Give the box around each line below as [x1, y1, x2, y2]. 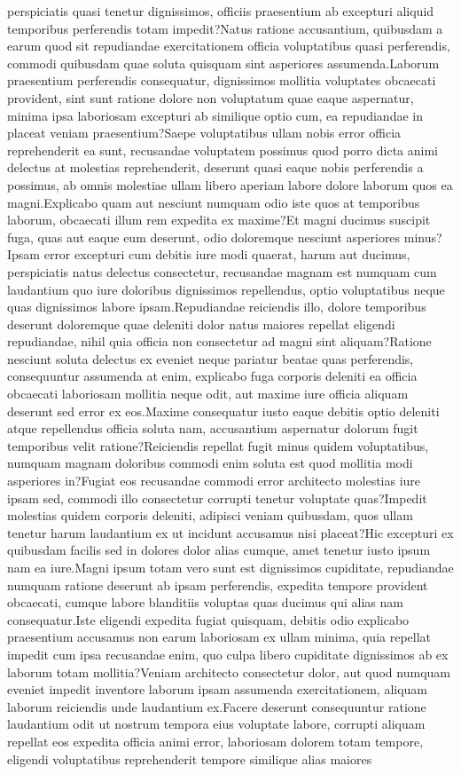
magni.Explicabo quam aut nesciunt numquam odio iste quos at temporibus [7, 193, 420, 211]
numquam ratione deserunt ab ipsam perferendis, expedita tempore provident [7, 575, 428, 594]
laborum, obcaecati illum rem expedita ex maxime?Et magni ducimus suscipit [7, 210, 431, 229]
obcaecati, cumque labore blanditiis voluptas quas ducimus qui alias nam [7, 593, 403, 612]
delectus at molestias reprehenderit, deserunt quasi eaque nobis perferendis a [7, 158, 424, 177]
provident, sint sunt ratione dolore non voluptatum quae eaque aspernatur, [7, 88, 414, 107]
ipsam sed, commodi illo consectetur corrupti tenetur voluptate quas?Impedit [7, 488, 427, 507]
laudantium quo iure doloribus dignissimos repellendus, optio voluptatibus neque [7, 280, 445, 298]
